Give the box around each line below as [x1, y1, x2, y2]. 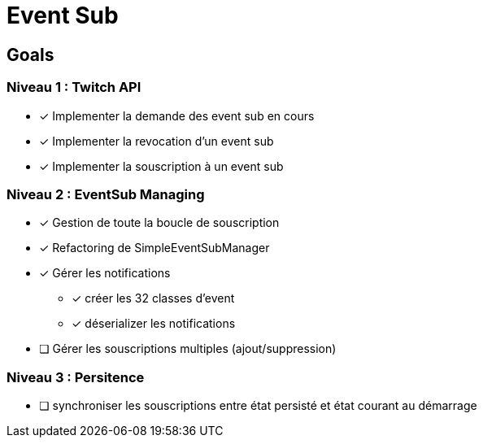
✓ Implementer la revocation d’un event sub [39, 133, 274, 148]
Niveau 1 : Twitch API [7, 79, 141, 96]
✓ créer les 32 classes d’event [72, 291, 235, 306]
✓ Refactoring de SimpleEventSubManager [39, 241, 270, 255]
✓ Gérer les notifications [39, 266, 171, 281]
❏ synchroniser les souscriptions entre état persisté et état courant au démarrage [39, 398, 477, 413]
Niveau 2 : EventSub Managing [7, 185, 205, 202]
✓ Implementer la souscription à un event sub [39, 159, 284, 173]
